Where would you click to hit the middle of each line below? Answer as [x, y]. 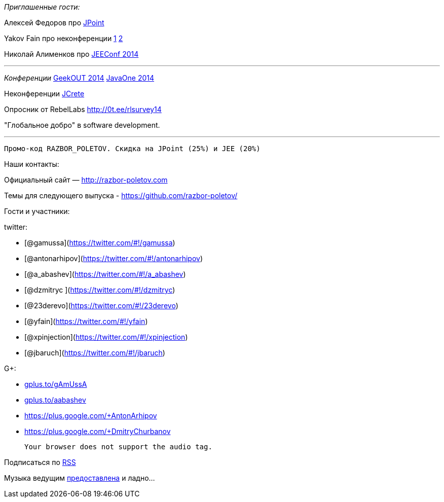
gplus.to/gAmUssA [56, 384]
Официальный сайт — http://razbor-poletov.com [86, 180]
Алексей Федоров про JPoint [54, 23]
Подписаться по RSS [40, 462]
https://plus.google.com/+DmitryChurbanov [98, 431]
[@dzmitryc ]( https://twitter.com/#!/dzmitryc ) [100, 290]
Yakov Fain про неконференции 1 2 [64, 38]
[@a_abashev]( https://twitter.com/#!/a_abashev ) [105, 274]
